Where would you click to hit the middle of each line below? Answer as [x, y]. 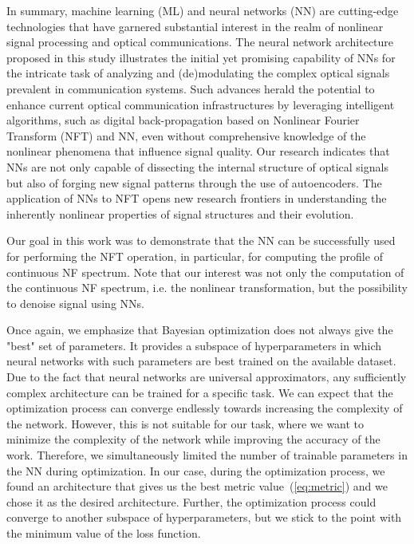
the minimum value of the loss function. [104, 533]
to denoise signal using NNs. [75, 303]
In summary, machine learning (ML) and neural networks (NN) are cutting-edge [203, 10]
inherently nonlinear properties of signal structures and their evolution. [180, 213]
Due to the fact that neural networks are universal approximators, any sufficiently [207, 377]
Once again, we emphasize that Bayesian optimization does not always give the [200, 330]
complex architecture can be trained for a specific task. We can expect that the [200, 392]
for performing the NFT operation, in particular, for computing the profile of [195, 256]
